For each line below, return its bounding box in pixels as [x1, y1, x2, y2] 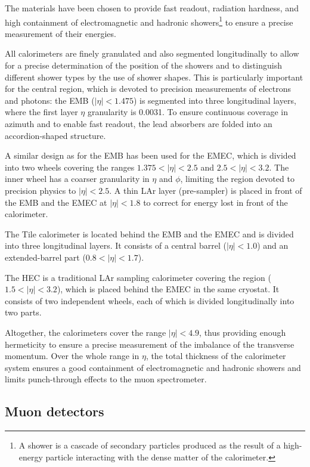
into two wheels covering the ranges [5, 160, 135, 173]
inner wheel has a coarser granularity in [5, 172, 150, 185]
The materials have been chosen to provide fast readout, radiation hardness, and [5, 2, 299, 14]
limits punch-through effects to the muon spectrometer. [5, 373, 207, 385]
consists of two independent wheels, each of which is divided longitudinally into [5, 294, 294, 307]
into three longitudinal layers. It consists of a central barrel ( [5, 239, 227, 252]
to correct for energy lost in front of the [143, 196, 288, 208]
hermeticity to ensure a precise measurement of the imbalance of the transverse [5, 338, 294, 350]
